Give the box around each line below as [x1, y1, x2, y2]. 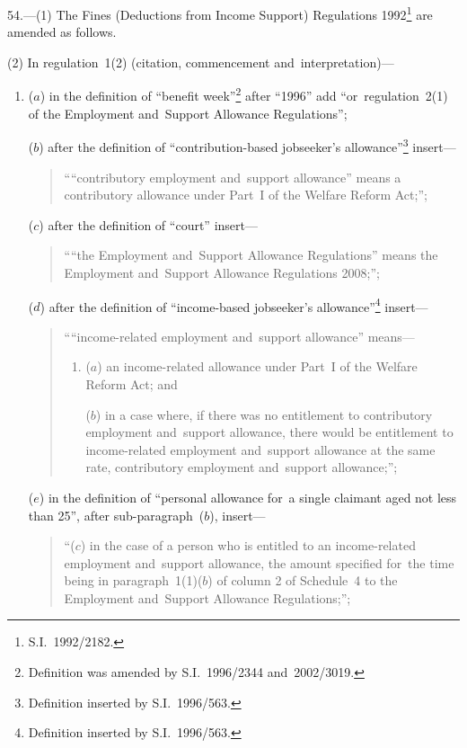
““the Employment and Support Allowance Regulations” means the [64, 245, 438, 264]
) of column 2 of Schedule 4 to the [207, 571, 398, 590]
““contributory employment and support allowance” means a [64, 167, 401, 186]
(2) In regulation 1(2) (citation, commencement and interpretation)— [7, 52, 394, 71]
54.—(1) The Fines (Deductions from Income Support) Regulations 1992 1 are [7, 3, 433, 23]
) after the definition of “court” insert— [39, 215, 258, 234]
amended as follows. [7, 22, 117, 41]
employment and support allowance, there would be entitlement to [85, 423, 454, 441]
